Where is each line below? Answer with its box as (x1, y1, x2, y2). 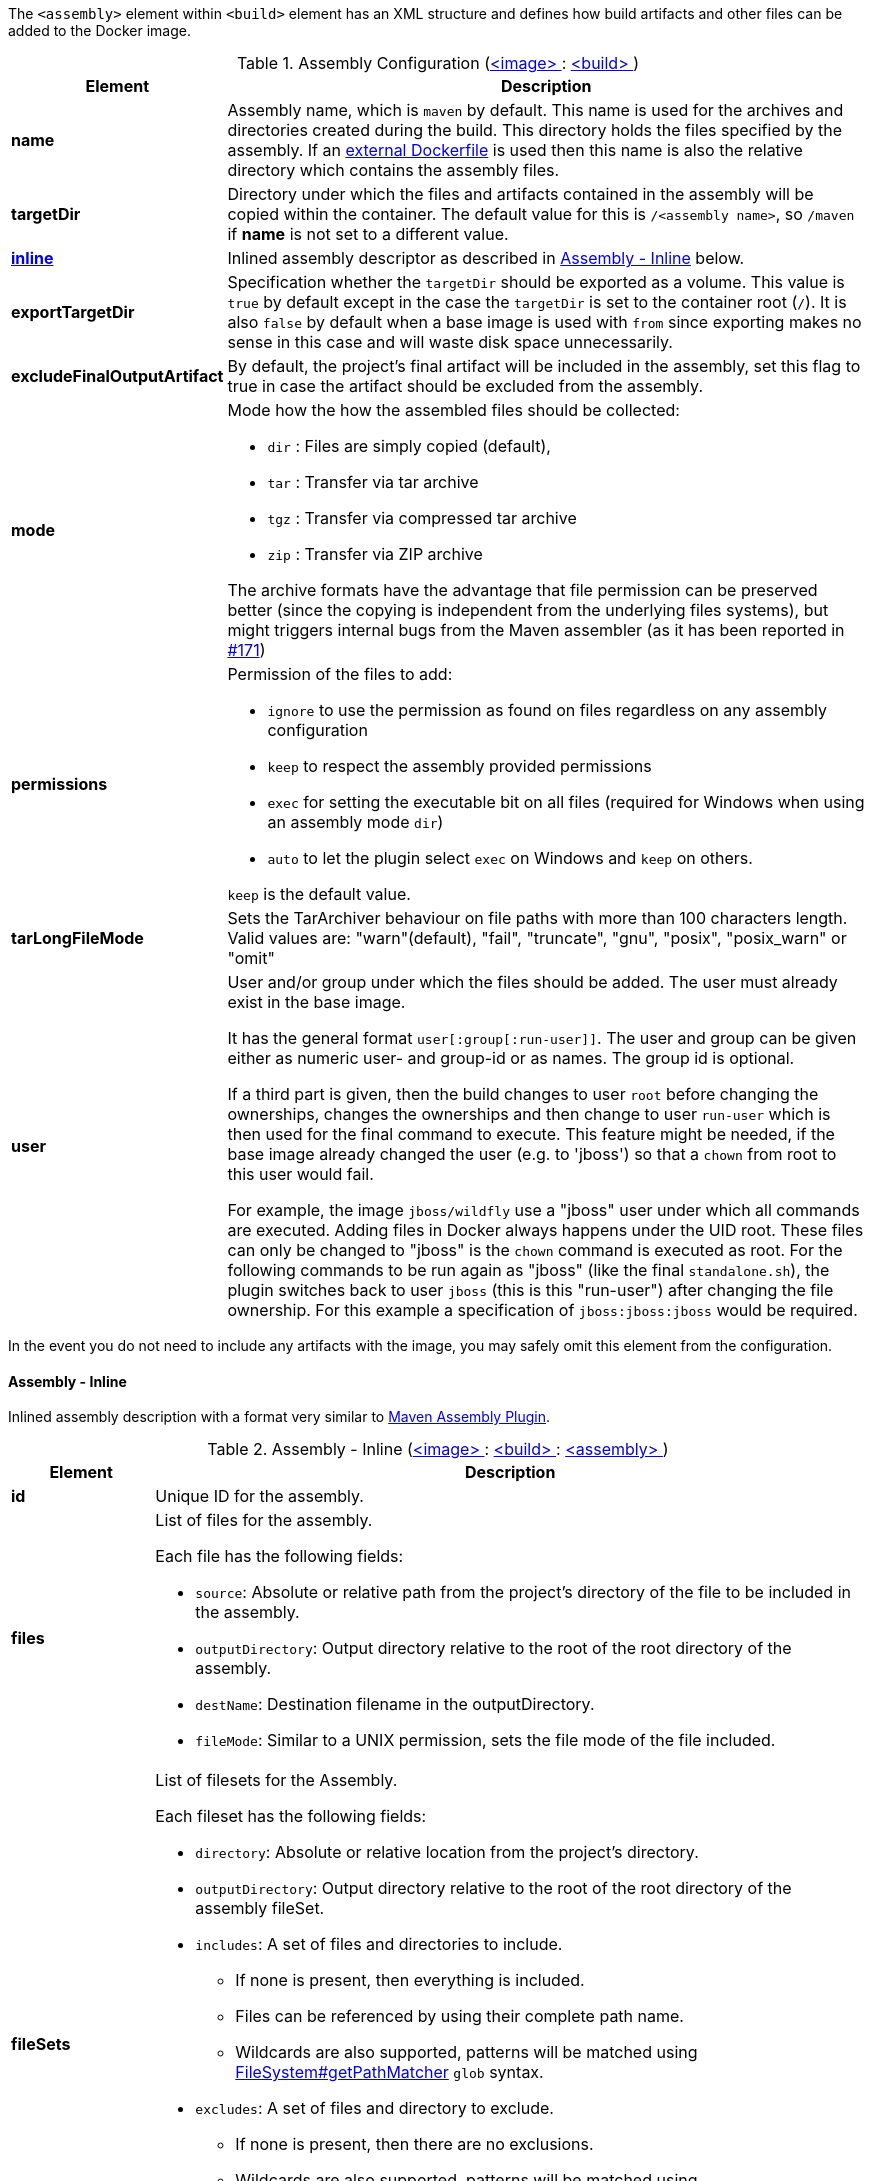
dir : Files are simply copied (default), (267, 436, 551, 456)
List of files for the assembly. (155, 1510, 373, 1531)
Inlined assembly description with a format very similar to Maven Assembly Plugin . (8, 1408, 551, 1426)
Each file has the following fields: (155, 1546, 404, 1567)
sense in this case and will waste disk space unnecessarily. (227, 332, 673, 352)
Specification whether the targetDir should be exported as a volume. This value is (227, 272, 845, 292)
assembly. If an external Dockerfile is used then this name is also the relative (227, 140, 803, 160)
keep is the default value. (227, 884, 411, 904)
